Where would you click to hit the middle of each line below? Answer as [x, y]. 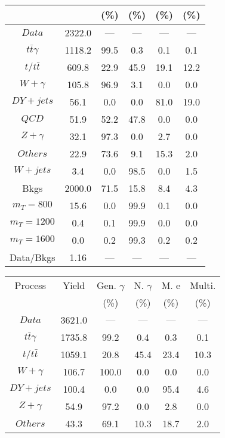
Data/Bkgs [33, 257]
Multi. [203, 285]
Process [30, 285]
